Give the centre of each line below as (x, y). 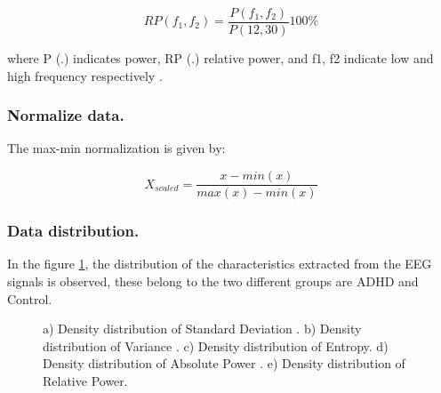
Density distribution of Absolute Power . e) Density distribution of (224, 363)
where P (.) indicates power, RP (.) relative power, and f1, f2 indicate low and (220, 58)
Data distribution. (73, 231)
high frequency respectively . (85, 75)
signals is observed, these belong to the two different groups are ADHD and (213, 281)
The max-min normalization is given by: (116, 148)
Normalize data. (66, 115)
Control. (30, 298)
